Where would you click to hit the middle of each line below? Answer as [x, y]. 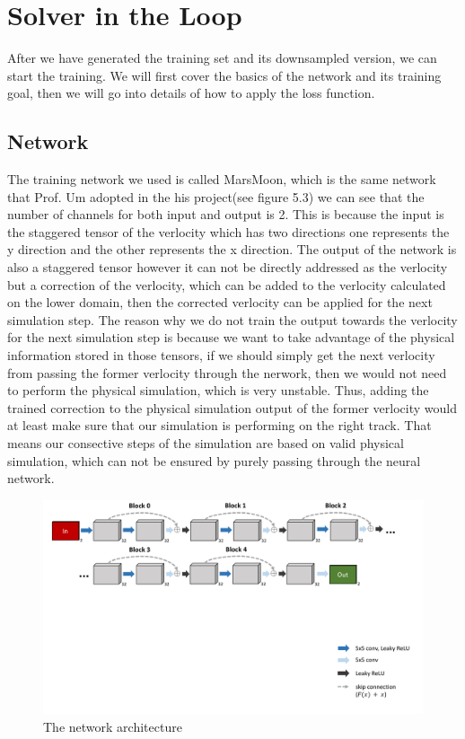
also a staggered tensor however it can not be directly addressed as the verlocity [228, 267]
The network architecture [113, 726]
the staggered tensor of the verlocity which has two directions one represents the [228, 231]
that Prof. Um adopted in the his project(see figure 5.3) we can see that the [216, 196]
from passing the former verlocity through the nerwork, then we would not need [227, 372]
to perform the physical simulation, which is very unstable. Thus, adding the [218, 390]
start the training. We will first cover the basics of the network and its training [224, 75]
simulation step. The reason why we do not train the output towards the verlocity [232, 319]
